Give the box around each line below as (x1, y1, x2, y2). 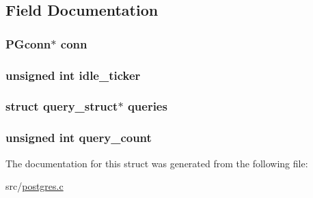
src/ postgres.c (5, 179, 64, 193)
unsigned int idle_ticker (5, 66, 141, 83)
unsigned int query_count (5, 129, 152, 146)
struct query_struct (5, 98, 118, 115)
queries (127, 98, 167, 115)
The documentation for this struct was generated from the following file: (5, 156, 308, 170)
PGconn (5, 35, 51, 52)
